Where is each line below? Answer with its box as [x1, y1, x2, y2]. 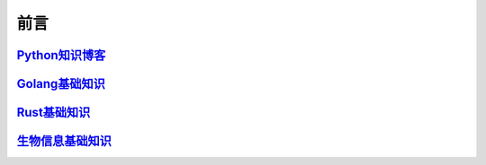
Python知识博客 [16, 48, 106, 63]
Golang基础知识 [16, 76, 105, 91]
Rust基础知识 [16, 105, 91, 120]
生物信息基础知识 [16, 134, 112, 149]
